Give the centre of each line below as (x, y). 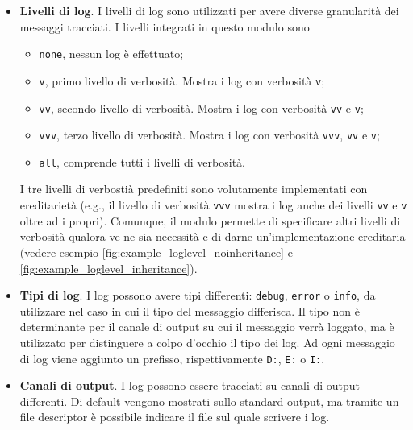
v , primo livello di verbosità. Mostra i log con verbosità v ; (182, 80)
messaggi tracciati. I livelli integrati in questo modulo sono (165, 26)
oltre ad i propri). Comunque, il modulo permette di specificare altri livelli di (210, 220)
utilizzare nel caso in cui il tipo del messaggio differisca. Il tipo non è (190, 310)
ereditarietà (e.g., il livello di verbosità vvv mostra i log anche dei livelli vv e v (213, 205)
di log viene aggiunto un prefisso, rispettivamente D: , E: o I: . (172, 358)
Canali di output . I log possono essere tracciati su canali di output (190, 385)
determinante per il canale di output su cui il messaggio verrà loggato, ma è (207, 327)
